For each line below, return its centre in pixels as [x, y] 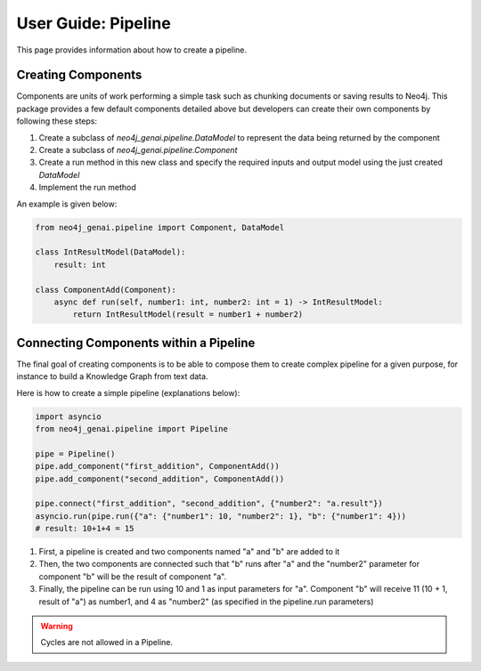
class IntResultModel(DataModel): [110, 252]
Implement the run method [88, 188]
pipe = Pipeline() [75, 453]
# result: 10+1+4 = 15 [85, 529]
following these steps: [57, 121]
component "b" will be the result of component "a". [133, 576]
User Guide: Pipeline [94, 23]
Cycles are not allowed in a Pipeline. [107, 643]
